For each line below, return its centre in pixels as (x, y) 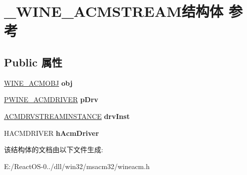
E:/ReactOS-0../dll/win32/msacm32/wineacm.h (77, 166)
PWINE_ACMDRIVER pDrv (51, 99)
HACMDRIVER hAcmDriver (52, 133)
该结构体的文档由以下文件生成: (54, 149)
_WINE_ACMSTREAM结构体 (114, 11)
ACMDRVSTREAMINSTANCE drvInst (67, 116)
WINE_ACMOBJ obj (38, 83)
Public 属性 (33, 62)
